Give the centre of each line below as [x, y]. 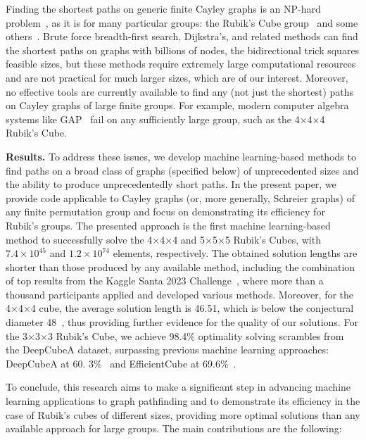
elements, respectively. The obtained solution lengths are [235, 253]
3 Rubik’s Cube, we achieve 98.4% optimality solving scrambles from [196, 335]
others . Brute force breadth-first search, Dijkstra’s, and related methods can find [182, 36]
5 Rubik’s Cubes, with [273, 239]
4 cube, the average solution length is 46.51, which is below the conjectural [192, 308]
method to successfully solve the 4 [79, 239]
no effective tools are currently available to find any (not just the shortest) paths [180, 91]
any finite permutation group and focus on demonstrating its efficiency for [165, 212]
